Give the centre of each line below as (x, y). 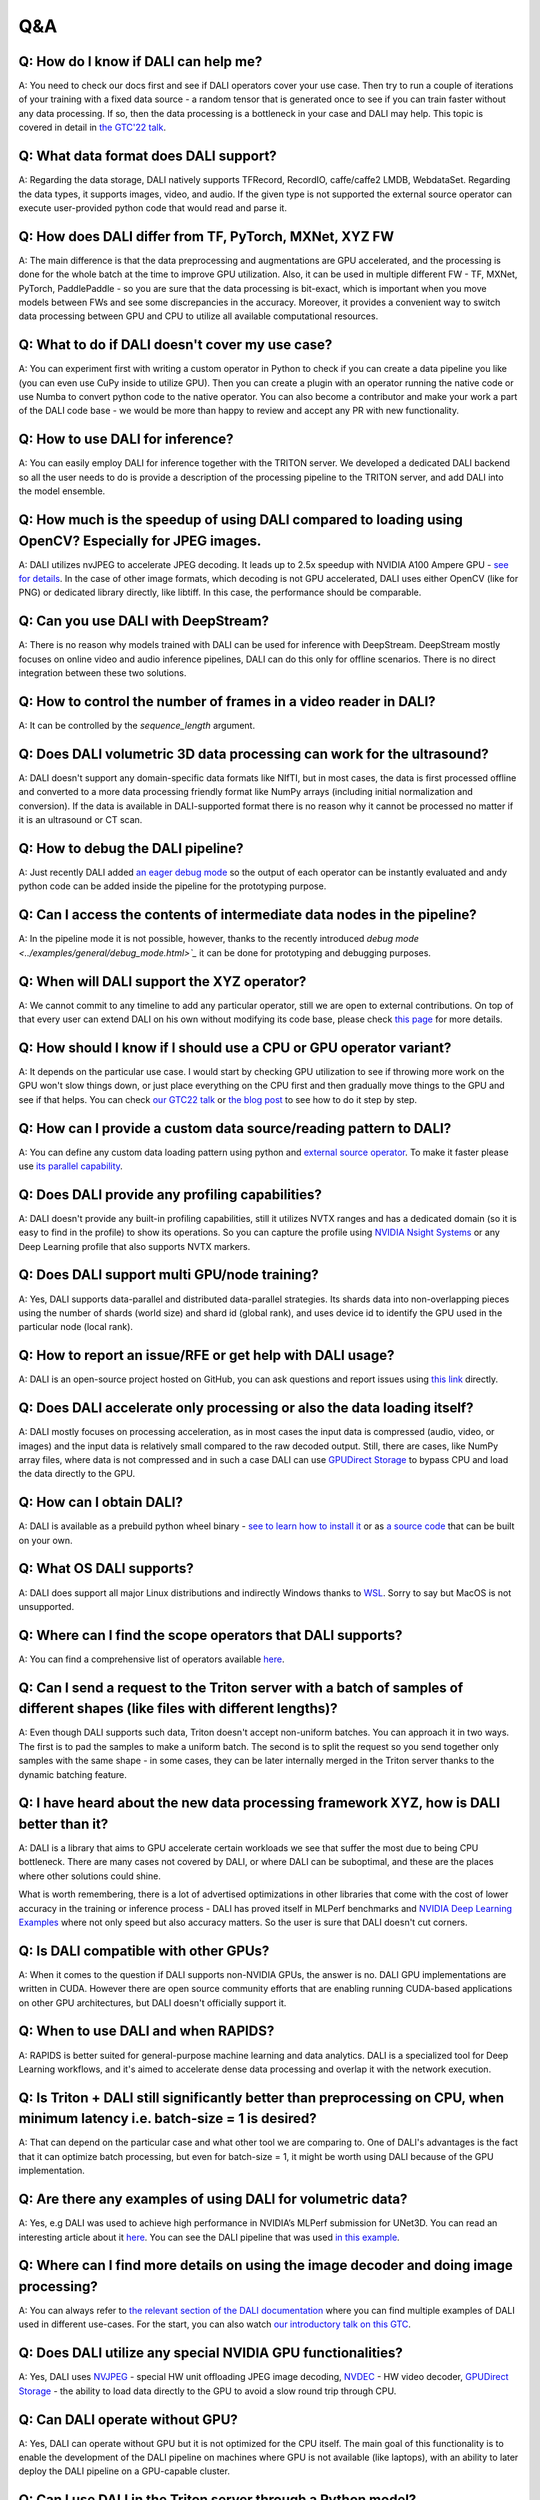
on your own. (45, 1540)
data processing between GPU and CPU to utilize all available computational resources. (198, 316)
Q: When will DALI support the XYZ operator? (162, 981)
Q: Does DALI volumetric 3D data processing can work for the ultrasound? (253, 753)
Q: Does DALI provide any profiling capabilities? (170, 1194)
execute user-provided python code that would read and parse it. (152, 207)
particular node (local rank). (76, 1327)
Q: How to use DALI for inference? (126, 439)
